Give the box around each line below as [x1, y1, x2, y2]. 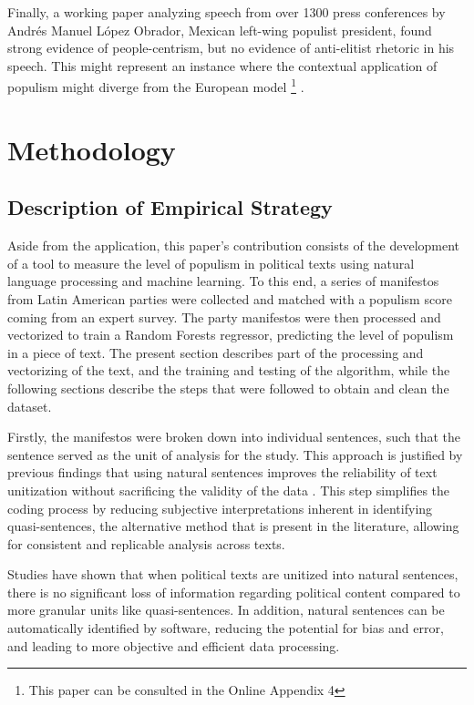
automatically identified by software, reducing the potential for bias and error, [7, 618, 444, 638]
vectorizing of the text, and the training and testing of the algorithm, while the [7, 361, 450, 380]
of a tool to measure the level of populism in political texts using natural [7, 253, 415, 272]
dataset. [7, 396, 52, 415]
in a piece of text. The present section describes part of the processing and [7, 342, 424, 362]
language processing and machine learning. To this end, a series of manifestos [7, 271, 439, 291]
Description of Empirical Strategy [7, 193, 333, 221]
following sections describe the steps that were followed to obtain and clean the [7, 378, 449, 397]
